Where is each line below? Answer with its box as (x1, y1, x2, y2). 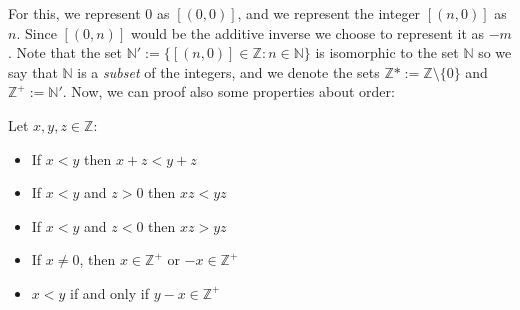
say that (8, 61, 58, 82)
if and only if (70, 282, 149, 303)
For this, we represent (8, 3, 141, 23)
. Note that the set (8, 42, 123, 63)
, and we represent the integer (237, 3, 421, 23)
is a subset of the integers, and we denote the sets (77, 61, 380, 82)
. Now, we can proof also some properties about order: (62, 81, 395, 102)
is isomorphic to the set (315, 42, 459, 63)
